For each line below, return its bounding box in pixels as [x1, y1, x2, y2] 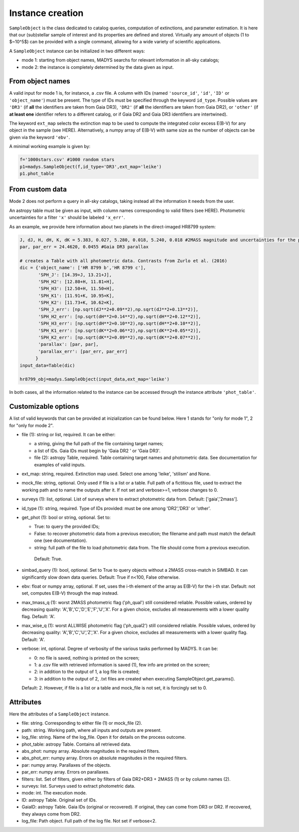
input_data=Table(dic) [19, 362, 75, 368]
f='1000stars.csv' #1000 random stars [19, 157, 115, 163]
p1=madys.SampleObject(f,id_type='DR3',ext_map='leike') [19, 164, 162, 169]
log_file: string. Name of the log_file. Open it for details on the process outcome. [21, 734, 186, 740]
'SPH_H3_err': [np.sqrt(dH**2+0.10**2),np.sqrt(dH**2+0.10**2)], [38, 321, 201, 327]
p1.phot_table [19, 170, 54, 176]
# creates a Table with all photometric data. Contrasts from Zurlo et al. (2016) [19, 258, 228, 264]
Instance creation [9, 7, 84, 18]
